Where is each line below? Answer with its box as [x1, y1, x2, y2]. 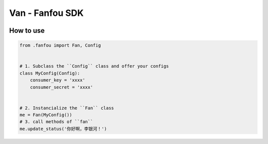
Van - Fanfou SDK [9, 7, 84, 18]
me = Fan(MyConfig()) [19, 112, 72, 118]
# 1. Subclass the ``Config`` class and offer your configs [19, 64, 169, 69]
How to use [9, 26, 45, 35]
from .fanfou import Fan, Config [19, 43, 101, 48]
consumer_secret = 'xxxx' [30, 84, 93, 90]
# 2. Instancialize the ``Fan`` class [19, 105, 114, 111]
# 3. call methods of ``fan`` [19, 119, 93, 125]
